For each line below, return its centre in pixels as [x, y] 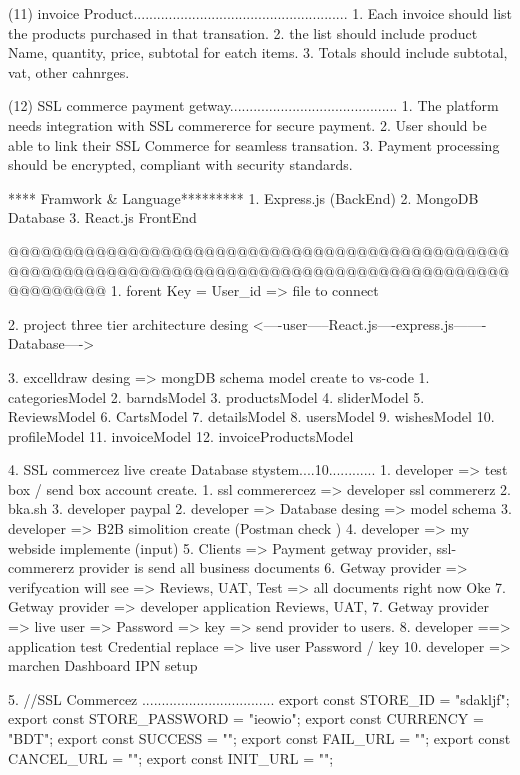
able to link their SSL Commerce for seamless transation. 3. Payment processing [254, 144]
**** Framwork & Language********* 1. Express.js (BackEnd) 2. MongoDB [243, 197]
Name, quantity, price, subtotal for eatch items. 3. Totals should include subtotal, [258, 52]
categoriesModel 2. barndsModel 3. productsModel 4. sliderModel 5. [216, 396]
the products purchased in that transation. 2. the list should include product [243, 32]
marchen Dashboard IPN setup [103, 665]
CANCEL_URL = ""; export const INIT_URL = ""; [171, 757]
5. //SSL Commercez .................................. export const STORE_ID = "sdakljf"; [259, 698]
